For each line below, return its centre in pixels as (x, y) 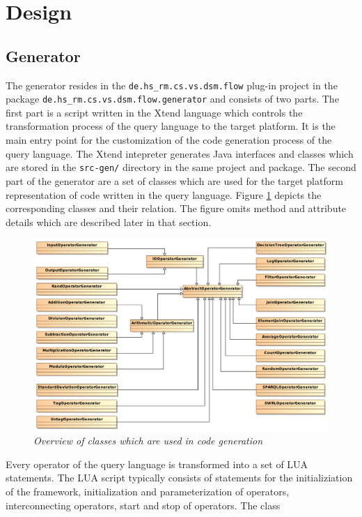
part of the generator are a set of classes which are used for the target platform (174, 180)
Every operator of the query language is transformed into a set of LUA (157, 464)
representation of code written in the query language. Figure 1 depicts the (164, 194)
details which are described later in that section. (109, 222)
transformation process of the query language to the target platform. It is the (171, 126)
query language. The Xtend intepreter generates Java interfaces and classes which (180, 153)
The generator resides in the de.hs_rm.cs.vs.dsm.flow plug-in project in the (172, 85)
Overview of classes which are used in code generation (148, 441)
